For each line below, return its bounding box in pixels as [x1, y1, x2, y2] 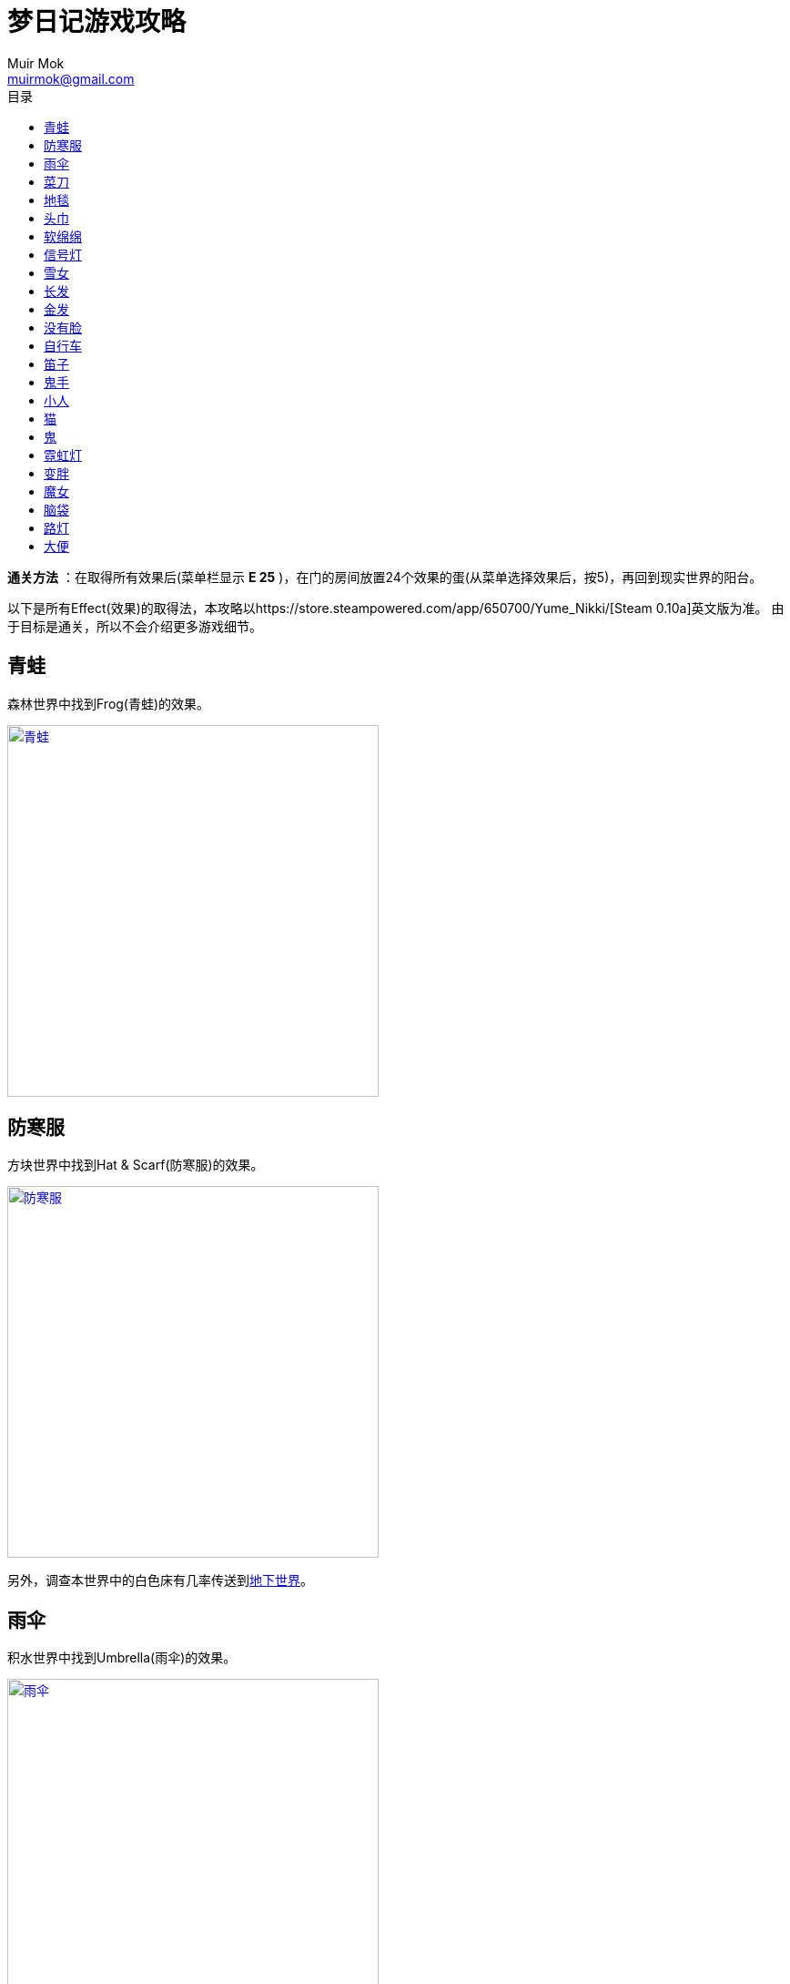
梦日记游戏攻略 [7, 6, 187, 37]
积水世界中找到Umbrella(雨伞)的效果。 [7, 1650, 237, 1666]
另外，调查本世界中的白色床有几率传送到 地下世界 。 [7, 1572, 313, 1589]
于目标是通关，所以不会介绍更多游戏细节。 [7, 618, 262, 634]
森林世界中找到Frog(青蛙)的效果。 [7, 695, 210, 711]
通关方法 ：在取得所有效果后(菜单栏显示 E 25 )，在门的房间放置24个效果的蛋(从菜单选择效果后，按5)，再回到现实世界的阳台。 [7, 568, 763, 585]
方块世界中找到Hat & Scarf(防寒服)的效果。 [7, 1157, 264, 1173]
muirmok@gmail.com [7, 70, 135, 87]
